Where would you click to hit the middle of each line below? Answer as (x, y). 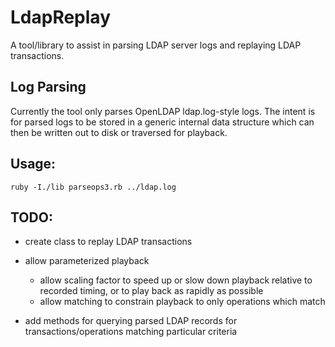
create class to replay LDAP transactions (108, 242)
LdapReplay (60, 17)
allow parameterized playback (87, 261)
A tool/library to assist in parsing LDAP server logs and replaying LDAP (156, 45)
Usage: (33, 164)
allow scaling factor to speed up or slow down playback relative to (176, 280)
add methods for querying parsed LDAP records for (131, 321)
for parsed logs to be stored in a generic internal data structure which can (162, 122)
